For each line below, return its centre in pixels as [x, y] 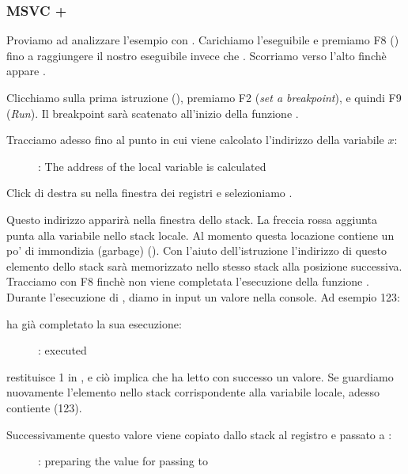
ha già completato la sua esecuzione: [94, 323]
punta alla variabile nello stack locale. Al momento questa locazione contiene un [200, 235]
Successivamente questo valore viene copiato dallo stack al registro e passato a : [199, 434]
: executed [62, 350]
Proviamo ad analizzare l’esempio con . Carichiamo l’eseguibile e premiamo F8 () [203, 40]
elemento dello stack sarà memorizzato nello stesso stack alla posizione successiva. [204, 265]
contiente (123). [44, 407]
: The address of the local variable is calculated [152, 166]
